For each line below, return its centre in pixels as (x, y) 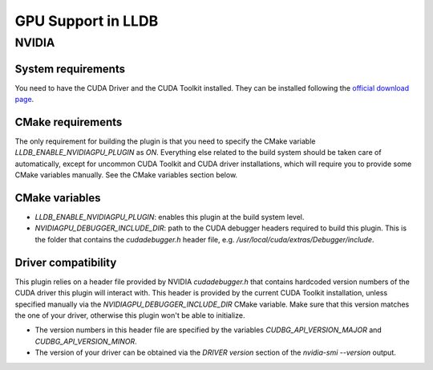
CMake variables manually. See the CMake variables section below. (126, 175)
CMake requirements (69, 122)
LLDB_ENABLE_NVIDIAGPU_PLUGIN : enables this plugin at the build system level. (170, 218)
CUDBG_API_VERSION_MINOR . (86, 341)
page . (24, 100)
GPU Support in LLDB (87, 21)
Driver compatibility (66, 262)
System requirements (70, 69)
